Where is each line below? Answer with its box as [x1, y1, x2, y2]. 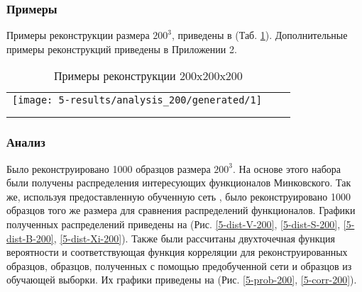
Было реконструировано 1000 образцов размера [6, 161, 211, 176]
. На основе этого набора [232, 161, 341, 176]
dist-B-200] [6, 230, 54, 245]
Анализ [6, 133, 45, 151]
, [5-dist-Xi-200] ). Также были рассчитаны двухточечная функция [53, 230, 336, 245]
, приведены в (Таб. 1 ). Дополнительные [171, 28, 348, 43]
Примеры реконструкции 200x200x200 [54, 67, 243, 84]
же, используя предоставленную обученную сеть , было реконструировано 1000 [6, 189, 351, 203]
